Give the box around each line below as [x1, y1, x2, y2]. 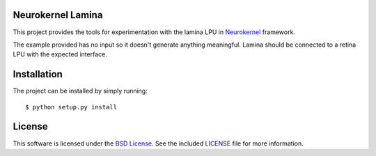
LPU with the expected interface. [13, 50, 107, 58]
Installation [13, 68, 63, 80]
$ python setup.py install [25, 103, 118, 111]
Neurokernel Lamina [13, 9, 103, 21]
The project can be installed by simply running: [13, 87, 148, 95]
